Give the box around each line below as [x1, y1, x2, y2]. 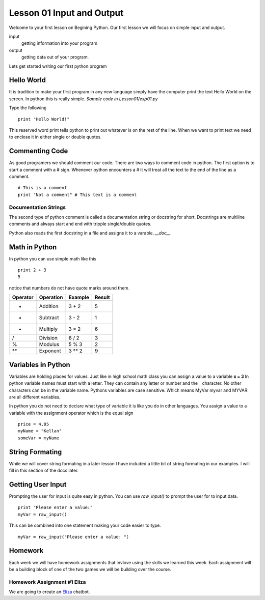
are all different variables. [9, 394, 61, 400]
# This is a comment [18, 185, 67, 191]
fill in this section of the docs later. [9, 467, 79, 474]
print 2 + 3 [18, 267, 47, 273]
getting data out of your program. [21, 54, 89, 60]
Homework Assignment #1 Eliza [9, 578, 86, 585]
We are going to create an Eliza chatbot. [9, 589, 90, 595]
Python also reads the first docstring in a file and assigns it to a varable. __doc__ [9, 230, 171, 236]
